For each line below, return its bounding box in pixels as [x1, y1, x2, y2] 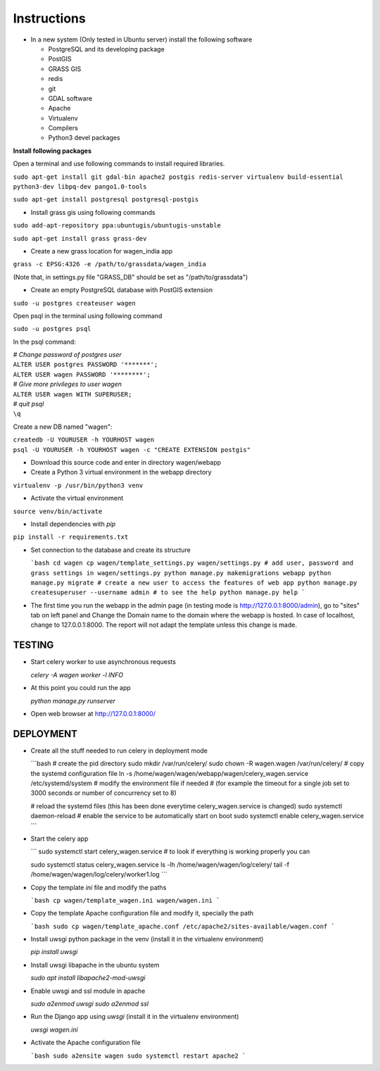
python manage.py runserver [30, 696, 116, 705]
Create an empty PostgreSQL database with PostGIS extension [30, 286, 213, 294]
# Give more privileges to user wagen [13, 380, 122, 389]
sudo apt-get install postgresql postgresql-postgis [13, 196, 199, 203]
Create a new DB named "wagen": [13, 422, 113, 431]
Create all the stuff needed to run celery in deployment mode [30, 746, 208, 755]
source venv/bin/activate [13, 507, 103, 515]
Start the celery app [30, 834, 89, 843]
